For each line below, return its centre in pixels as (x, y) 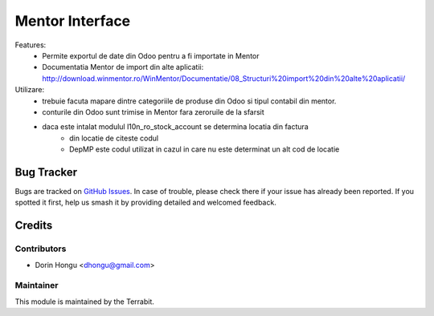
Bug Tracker (46, 172)
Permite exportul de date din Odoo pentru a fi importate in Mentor (151, 55)
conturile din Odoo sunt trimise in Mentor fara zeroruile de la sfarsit (153, 111)
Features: (31, 45)
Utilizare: (29, 90)
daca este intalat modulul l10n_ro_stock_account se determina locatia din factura (175, 127)
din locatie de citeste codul (114, 138)
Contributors (41, 249)
